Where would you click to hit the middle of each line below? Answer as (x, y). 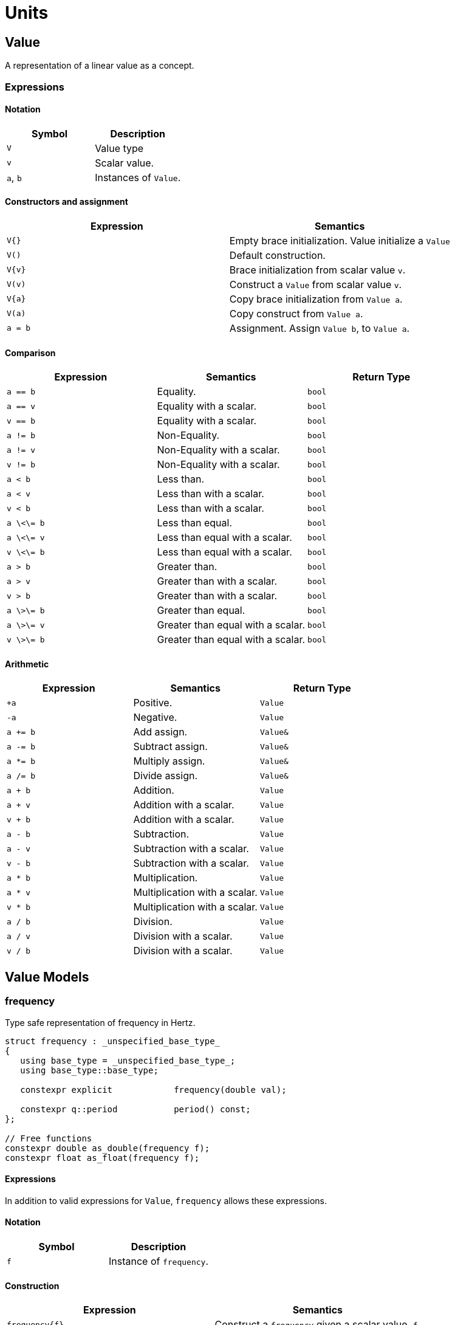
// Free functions (49, 1138)
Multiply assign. (169, 761)
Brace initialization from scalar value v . (317, 270)
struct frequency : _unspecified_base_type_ (113, 1041)
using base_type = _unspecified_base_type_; (128, 1060)
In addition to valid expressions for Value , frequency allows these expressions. (166, 1200)
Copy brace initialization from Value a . (316, 299)
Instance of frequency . (159, 1261)
